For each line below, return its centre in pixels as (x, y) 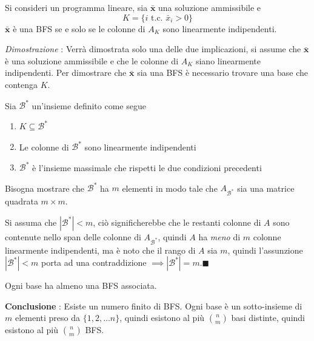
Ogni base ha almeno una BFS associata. (81, 285)
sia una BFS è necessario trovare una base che (223, 73)
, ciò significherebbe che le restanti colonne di (177, 222)
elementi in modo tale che (170, 188)
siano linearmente (228, 60)
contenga (22, 84)
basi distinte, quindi (268, 318)
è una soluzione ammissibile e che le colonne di (92, 60)
